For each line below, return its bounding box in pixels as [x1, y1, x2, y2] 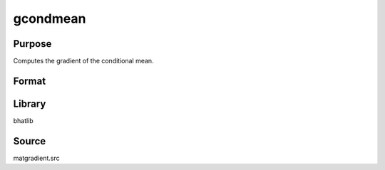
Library [13, 97, 46, 110]
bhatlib [13, 116, 34, 124]
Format [13, 75, 46, 87]
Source [13, 135, 46, 147]
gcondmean [13, 11, 86, 26]
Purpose [13, 38, 52, 50]
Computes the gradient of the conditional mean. [13, 57, 154, 65]
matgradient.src [13, 154, 60, 162]
